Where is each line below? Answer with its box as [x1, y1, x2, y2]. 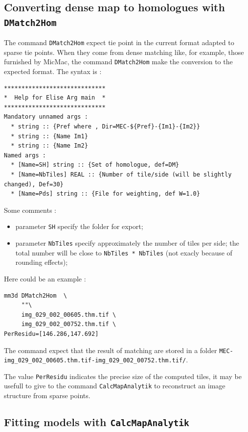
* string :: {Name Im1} [11, 132, 88, 140]
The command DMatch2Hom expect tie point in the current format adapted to [4, 37, 234, 48]
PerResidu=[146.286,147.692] [4, 330, 99, 337]
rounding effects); [15, 257, 68, 267]
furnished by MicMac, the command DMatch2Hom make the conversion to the [4, 56, 233, 67]
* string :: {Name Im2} [11, 142, 88, 150]
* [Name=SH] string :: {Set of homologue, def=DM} [11, 161, 179, 169]
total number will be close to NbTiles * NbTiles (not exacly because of [15, 247, 232, 257]
